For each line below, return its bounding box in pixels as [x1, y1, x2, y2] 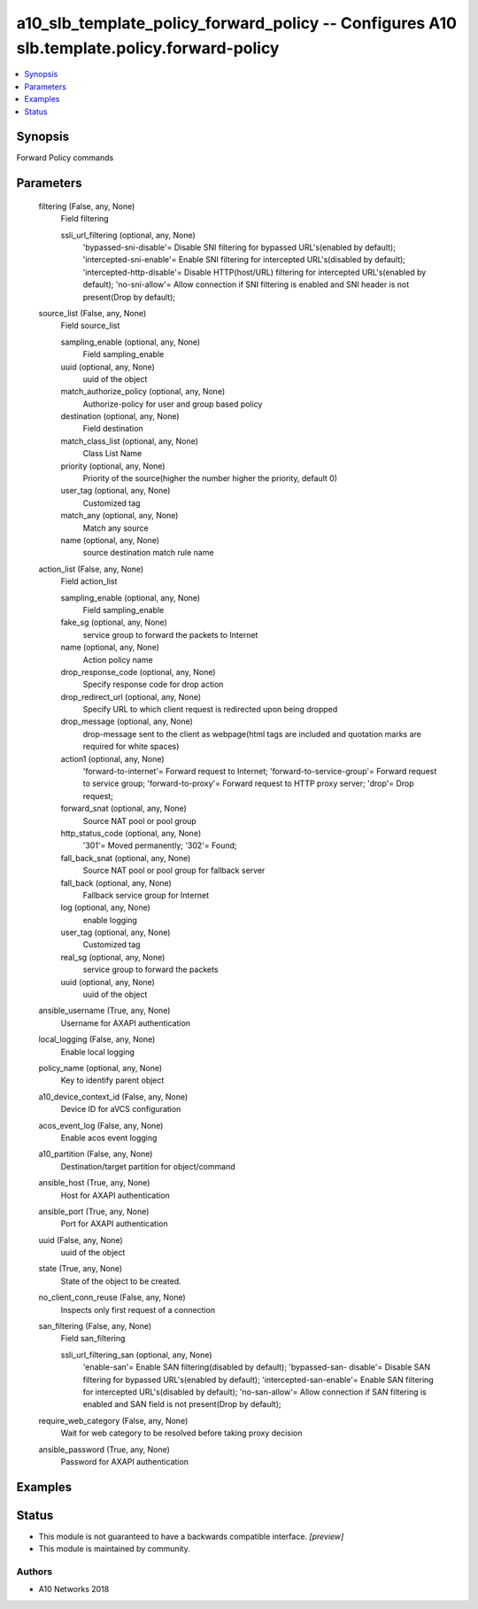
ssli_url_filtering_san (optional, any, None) [60, 1349, 212, 1360]
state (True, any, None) [38, 1263, 123, 1274]
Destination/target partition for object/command [60, 1161, 235, 1171]
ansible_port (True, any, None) [38, 1206, 150, 1216]
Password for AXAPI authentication [60, 1456, 189, 1466]
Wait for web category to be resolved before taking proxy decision [60, 1427, 303, 1439]
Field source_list [60, 320, 120, 331]
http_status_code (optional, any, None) [60, 828, 202, 838]
